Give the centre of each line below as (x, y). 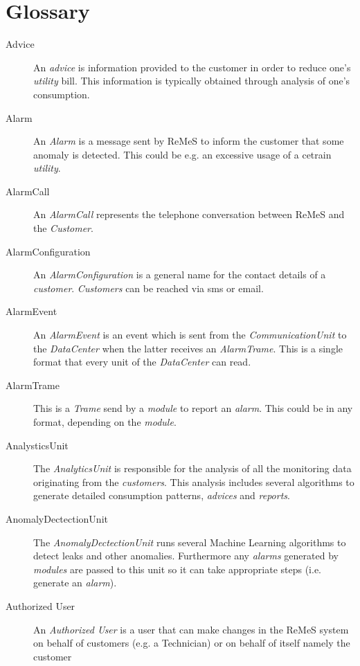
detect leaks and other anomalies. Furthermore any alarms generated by (186, 556)
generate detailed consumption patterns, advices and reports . (162, 495)
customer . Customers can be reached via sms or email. (148, 288)
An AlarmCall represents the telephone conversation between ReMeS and (189, 214)
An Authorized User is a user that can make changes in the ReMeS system (191, 629)
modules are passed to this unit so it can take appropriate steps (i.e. (177, 569)
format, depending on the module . (105, 422)
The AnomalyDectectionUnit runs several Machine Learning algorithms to (190, 542)
